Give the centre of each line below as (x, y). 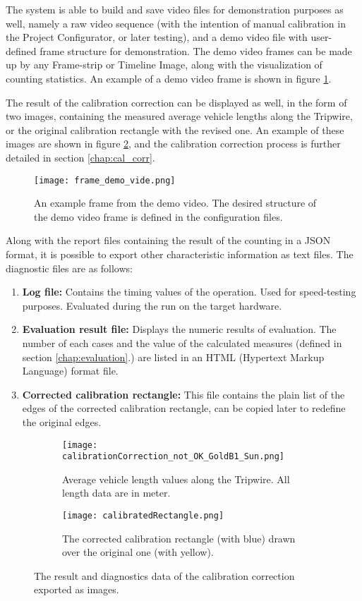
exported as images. (77, 589)
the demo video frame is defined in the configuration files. (158, 216)
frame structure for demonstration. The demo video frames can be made (196, 50)
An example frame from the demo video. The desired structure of (175, 203)
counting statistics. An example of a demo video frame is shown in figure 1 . (169, 78)
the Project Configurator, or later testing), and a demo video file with (157, 37)
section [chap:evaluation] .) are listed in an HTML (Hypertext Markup (173, 357)
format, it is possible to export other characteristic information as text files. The (180, 254)
